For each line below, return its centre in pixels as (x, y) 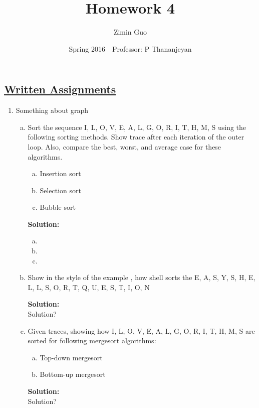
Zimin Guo (130, 32)
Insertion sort (60, 173)
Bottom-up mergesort (73, 374)
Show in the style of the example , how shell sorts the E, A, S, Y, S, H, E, (142, 277)
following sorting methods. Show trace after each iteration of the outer (136, 137)
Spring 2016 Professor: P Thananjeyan (130, 48)
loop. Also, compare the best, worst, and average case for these (124, 146)
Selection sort (60, 190)
